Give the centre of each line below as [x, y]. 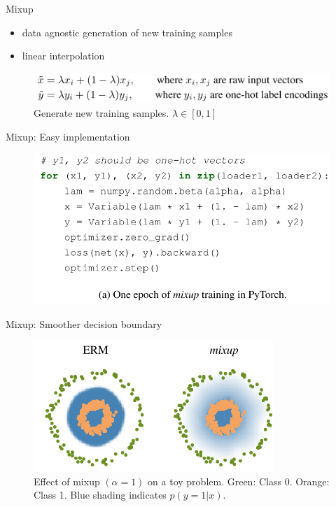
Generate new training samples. [101, 113]
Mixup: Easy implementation [68, 136]
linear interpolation [63, 56]
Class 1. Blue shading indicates [100, 495]
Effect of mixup [67, 481]
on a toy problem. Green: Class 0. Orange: [239, 481]
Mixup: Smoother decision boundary [84, 323]
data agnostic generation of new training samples [127, 32]
